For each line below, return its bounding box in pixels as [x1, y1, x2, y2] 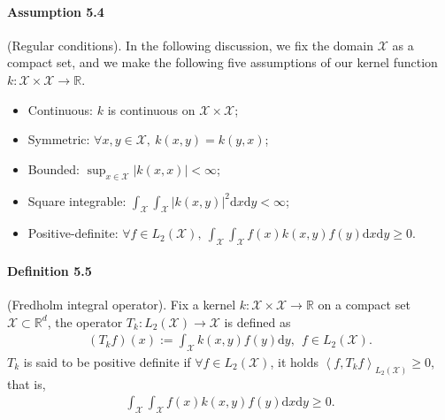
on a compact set [318, 294, 410, 313]
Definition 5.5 [7, 261, 92, 279]
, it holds [270, 352, 318, 370]
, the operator [47, 312, 123, 331]
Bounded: [27, 159, 80, 178]
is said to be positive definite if [23, 352, 191, 370]
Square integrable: [27, 191, 127, 210]
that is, [7, 374, 46, 393]
